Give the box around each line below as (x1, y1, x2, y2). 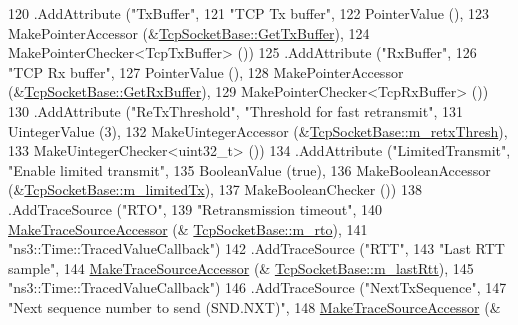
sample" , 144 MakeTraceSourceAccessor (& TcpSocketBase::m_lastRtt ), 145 (8, 257, 474, 278)
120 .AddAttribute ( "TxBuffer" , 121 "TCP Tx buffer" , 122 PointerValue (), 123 (8, 3, 490, 23)
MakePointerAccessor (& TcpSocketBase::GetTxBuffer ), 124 (8, 22, 370, 43)
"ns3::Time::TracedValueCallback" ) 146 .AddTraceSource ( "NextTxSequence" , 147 (8, 277, 507, 298)
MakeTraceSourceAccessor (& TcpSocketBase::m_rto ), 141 (8, 218, 368, 239)
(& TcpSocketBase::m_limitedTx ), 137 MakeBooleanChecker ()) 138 (8, 179, 422, 200)
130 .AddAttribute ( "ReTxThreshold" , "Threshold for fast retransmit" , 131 (8, 100, 463, 121)
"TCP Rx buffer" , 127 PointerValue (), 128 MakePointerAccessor (8, 61, 404, 82)
